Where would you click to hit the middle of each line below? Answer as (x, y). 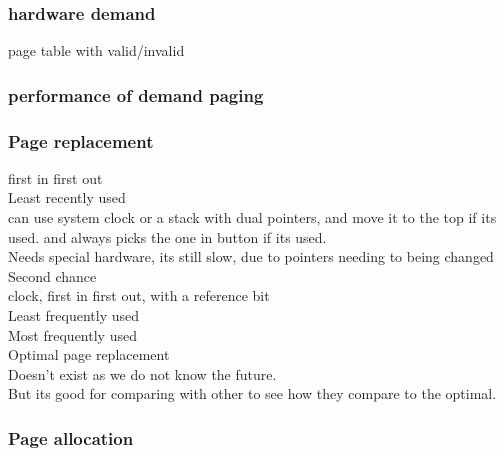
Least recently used (67, 197)
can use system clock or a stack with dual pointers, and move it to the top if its (252, 217)
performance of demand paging (136, 94)
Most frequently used (72, 334)
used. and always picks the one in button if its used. (167, 236)
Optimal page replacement (89, 354)
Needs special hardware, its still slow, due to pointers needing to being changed (251, 256)
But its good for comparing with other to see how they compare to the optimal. (252, 393)
